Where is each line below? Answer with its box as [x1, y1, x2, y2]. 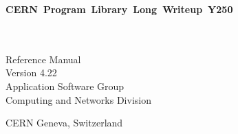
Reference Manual [6, 52, 81, 66]
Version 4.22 [6, 65, 57, 80]
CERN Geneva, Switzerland [6, 115, 123, 130]
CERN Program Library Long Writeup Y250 [6, 2, 233, 16]
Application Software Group [6, 78, 125, 93]
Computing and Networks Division [6, 92, 151, 107]
